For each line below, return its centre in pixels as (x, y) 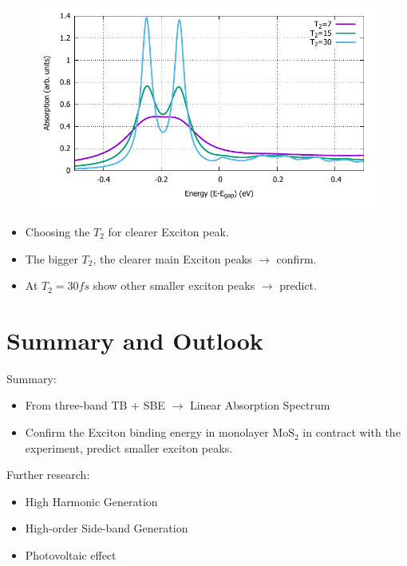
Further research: (48, 475)
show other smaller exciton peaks (174, 285)
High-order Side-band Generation (107, 528)
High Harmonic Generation (91, 501)
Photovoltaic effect (71, 555)
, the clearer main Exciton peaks (172, 258)
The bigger (51, 258)
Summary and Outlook (135, 340)
